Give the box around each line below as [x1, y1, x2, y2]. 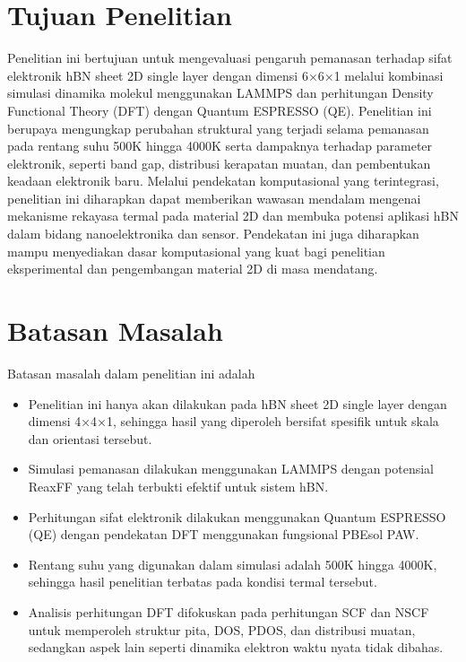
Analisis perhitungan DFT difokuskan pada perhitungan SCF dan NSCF [28, 602, 429, 621]
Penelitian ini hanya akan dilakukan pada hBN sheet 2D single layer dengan [28, 394, 447, 413]
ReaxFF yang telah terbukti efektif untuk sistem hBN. [28, 476, 329, 495]
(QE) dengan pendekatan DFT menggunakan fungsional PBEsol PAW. [28, 525, 419, 544]
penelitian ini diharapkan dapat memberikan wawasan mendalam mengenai [7, 188, 421, 207]
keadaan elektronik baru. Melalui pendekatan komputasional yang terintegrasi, [7, 171, 439, 190]
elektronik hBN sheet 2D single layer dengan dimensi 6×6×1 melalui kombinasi [7, 65, 444, 84]
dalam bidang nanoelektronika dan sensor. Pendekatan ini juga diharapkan [7, 224, 419, 243]
